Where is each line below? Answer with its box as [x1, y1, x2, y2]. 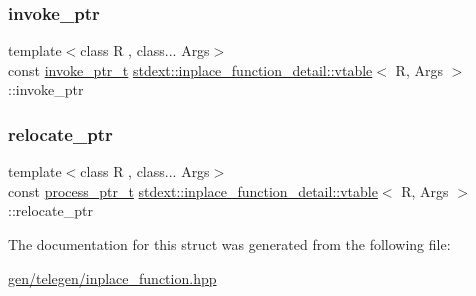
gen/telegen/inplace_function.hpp [8, 267, 217, 288]
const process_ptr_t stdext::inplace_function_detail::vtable [8, 180, 378, 201]
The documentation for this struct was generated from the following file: [8, 234, 451, 254]
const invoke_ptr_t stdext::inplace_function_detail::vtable [8, 59, 373, 80]
